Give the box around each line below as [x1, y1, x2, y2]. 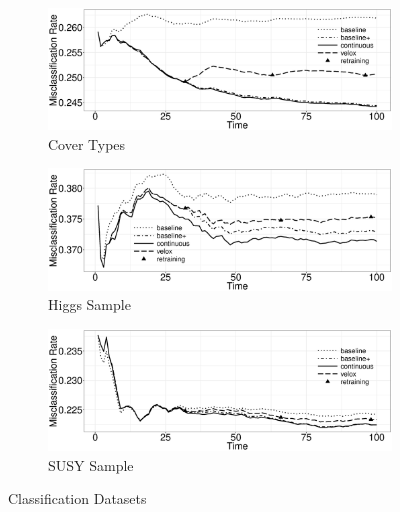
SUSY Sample [48, 454, 134, 475]
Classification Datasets [8, 488, 147, 509]
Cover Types [48, 133, 126, 154]
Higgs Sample [48, 294, 131, 315]
